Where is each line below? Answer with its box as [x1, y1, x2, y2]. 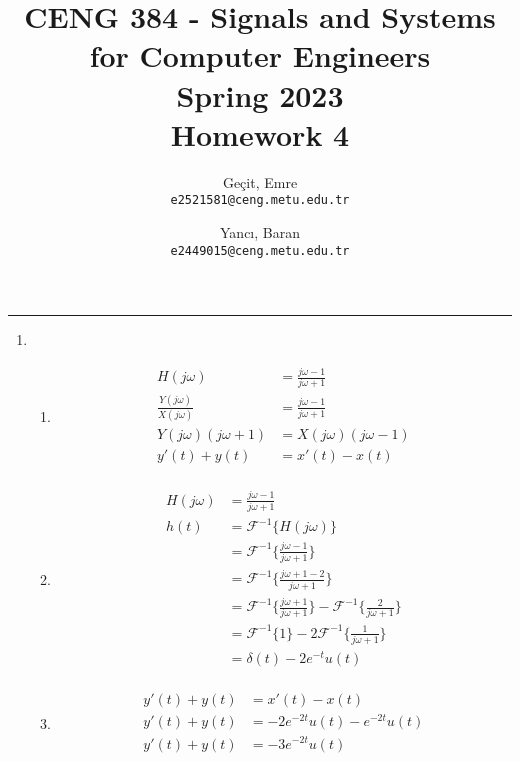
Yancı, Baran [220, 221, 300, 242]
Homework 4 [170, 113, 350, 154]
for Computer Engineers [89, 35, 431, 76]
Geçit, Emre [222, 171, 298, 192]
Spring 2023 [176, 74, 344, 115]
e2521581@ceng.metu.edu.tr [170, 193, 350, 208]
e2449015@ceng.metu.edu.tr [170, 243, 350, 258]
